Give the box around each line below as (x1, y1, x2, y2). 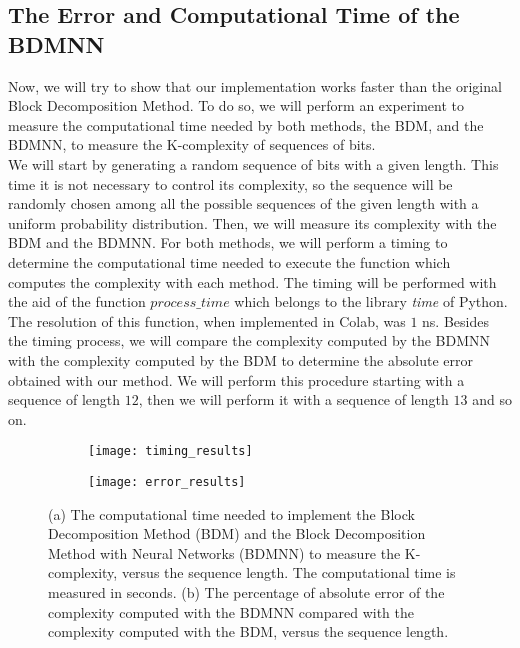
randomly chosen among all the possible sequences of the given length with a (8, 193, 479, 214)
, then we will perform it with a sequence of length (138, 389, 449, 410)
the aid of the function (8, 291, 146, 312)
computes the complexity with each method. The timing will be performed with (8, 271, 497, 292)
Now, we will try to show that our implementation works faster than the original (8, 75, 502, 96)
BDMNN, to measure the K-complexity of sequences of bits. (8, 134, 376, 155)
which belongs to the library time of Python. (234, 291, 508, 312)
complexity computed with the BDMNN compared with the (48, 601, 414, 622)
